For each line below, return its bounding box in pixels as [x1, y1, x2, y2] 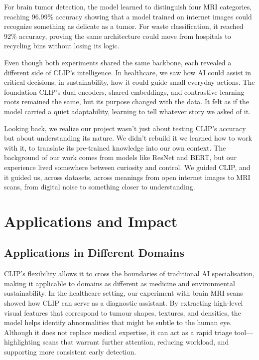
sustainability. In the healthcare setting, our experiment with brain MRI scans [4, 288, 243, 298]
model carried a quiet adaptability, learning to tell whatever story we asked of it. [4, 106, 251, 116]
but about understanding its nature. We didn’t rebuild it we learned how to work [4, 133, 252, 143]
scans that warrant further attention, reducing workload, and [42, 337, 229, 347]
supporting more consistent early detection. [4, 347, 136, 357]
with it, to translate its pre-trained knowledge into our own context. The [4, 142, 226, 153]
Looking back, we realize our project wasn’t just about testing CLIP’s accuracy [4, 123, 246, 133]
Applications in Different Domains [4, 245, 184, 260]
